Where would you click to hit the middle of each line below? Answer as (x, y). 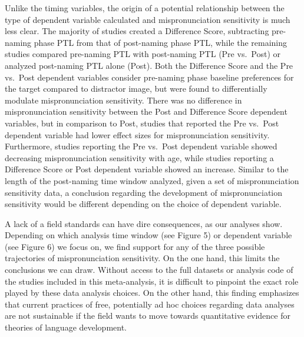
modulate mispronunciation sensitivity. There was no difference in (123, 100)
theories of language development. (66, 327)
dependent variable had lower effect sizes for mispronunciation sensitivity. (137, 134)
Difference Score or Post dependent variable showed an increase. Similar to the (147, 169)
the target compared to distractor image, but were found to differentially (136, 89)
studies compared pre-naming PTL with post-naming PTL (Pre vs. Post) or (143, 54)
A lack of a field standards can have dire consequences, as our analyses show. (144, 223)
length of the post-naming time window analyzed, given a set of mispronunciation (152, 180)
